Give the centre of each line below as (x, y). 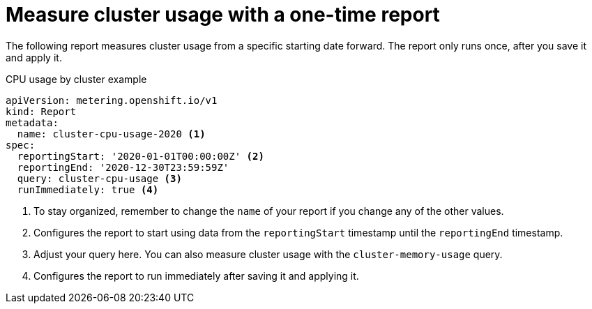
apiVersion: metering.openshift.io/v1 (112, 100)
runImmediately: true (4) (88, 189)
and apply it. (34, 57)
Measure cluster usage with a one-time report (223, 15)
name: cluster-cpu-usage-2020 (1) (111, 134)
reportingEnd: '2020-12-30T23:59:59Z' (123, 167)
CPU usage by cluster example (76, 79)
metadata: (32, 122)
